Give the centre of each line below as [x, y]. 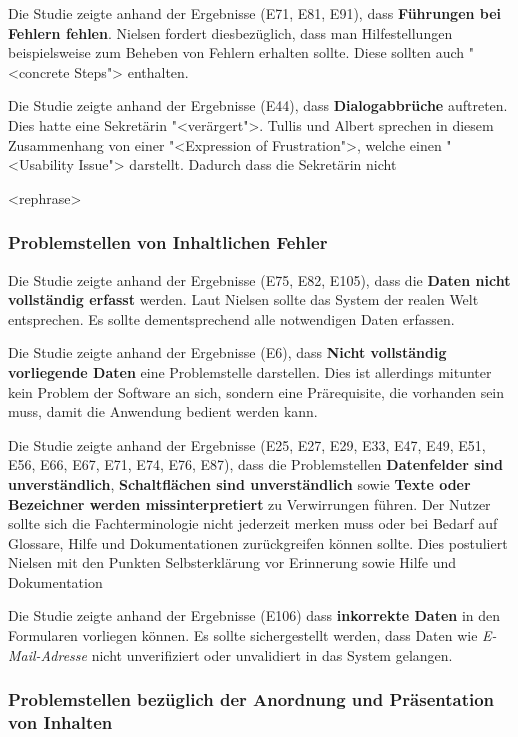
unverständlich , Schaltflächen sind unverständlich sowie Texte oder [239, 483]
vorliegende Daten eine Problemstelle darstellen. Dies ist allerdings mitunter [250, 371]
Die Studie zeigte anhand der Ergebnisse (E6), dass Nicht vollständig [227, 352]
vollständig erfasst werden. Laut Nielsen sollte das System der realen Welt [243, 299]
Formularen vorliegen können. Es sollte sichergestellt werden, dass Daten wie [243, 635]
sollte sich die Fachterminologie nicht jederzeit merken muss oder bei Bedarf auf [253, 523]
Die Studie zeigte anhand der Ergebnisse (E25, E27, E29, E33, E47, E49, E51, [247, 444]
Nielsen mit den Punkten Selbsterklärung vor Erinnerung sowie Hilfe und [232, 562]
